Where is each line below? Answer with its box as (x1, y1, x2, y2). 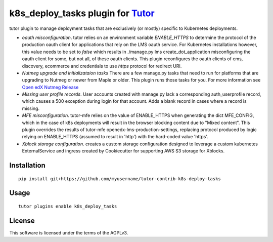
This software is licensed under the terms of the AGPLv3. (9, 229, 128, 235)
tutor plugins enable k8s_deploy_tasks (18, 204, 117, 209)
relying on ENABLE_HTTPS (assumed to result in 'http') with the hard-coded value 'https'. (22, 134, 208, 140)
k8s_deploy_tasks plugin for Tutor (9, 8, 155, 19)
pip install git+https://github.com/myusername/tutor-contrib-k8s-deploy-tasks (18, 176, 221, 182)
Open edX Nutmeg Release (22, 84, 79, 90)
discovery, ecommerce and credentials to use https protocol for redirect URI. (22, 63, 182, 69)
